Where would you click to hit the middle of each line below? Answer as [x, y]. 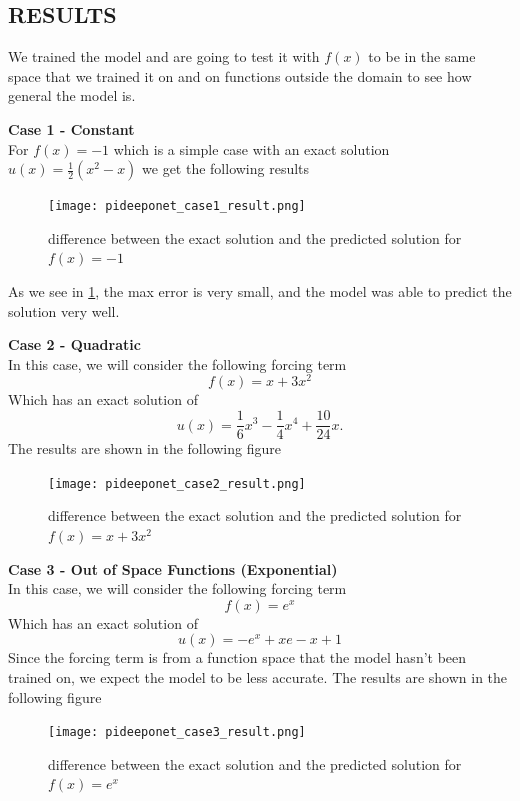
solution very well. [64, 310]
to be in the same [422, 56]
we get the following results [226, 168]
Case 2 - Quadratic [74, 344]
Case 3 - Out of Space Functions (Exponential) [173, 568]
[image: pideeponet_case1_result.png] [177, 206]
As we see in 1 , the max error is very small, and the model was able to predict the [260, 291]
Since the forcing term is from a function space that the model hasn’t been [237, 657]
